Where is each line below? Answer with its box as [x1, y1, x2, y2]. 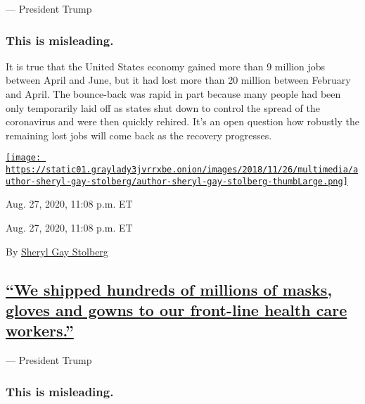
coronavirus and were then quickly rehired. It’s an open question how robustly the [6, 114, 360, 129]
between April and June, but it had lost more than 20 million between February [6, 72, 351, 87]
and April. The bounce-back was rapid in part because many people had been [6, 87, 341, 101]
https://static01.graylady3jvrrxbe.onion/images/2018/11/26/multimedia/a [6, 165, 359, 175]
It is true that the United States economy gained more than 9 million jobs [6, 58, 326, 73]
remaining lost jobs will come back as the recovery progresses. [6, 127, 272, 142]
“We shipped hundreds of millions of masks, [6, 278, 333, 300]
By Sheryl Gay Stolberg [6, 244, 108, 258]
